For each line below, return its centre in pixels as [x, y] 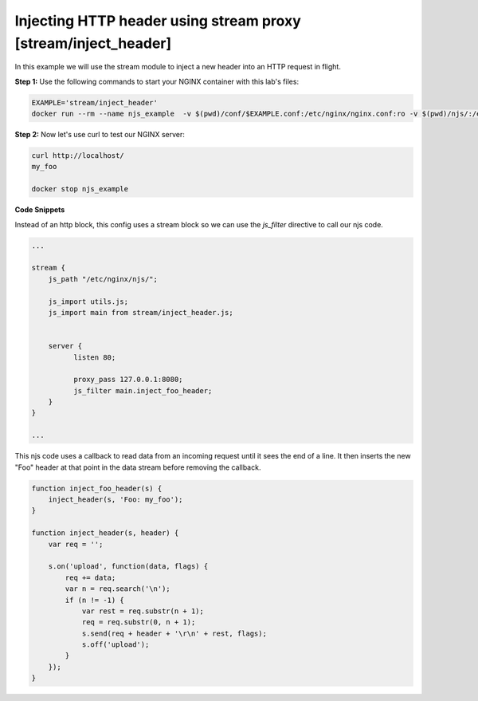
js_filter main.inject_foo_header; [143, 390]
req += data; [90, 577]
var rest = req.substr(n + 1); [143, 611]
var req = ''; [76, 544]
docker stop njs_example [80, 189]
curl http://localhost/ [78, 156]
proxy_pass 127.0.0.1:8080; [128, 380]
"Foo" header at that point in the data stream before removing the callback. [138, 467]
